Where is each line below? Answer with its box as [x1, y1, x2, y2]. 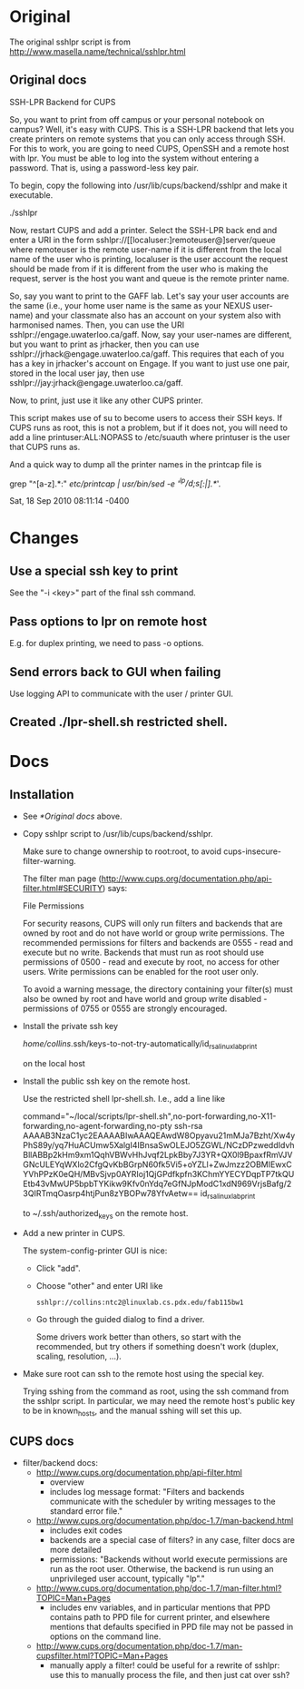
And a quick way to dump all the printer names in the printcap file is [9, 458, 262, 469]
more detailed [49, 1545, 102, 1556]
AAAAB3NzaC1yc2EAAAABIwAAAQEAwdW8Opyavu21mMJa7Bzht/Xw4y [22, 1130, 296, 1141]
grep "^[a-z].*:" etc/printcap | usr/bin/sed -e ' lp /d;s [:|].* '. [9, 476, 221, 489]
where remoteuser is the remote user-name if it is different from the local [9, 243, 282, 255]
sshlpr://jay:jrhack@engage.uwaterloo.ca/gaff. [9, 377, 183, 388]
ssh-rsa [173, 1121, 203, 1132]
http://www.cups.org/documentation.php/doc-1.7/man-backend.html [35, 1516, 294, 1527]
